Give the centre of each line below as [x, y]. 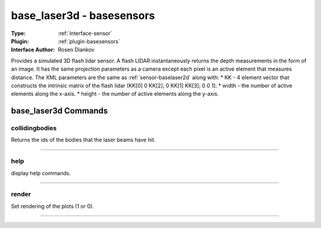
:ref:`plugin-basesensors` [89, 41]
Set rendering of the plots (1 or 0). [53, 206]
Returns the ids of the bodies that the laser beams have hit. [83, 140]
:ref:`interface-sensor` [85, 33]
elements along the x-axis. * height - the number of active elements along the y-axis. [115, 94]
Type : [18, 33]
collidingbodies [34, 128]
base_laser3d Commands [59, 111]
